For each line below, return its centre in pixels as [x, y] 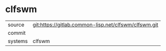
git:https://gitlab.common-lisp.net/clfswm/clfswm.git [95, 25]
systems [18, 41]
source [16, 25]
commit [17, 33]
